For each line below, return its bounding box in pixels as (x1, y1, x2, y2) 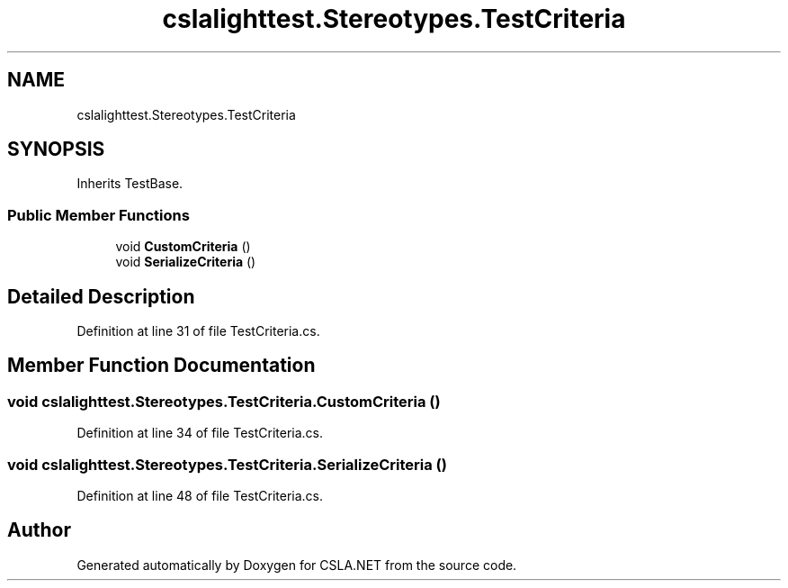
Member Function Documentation (7, 354, 316, 377)
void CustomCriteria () (115, 239, 251, 255)
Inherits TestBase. (76, 176, 184, 192)
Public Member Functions (7, 205, 190, 224)
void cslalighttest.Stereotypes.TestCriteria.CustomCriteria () (7, 392, 441, 411)
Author (7, 519, 71, 542)
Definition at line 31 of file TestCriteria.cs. (76, 323, 320, 339)
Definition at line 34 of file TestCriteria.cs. (76, 425, 324, 441)
